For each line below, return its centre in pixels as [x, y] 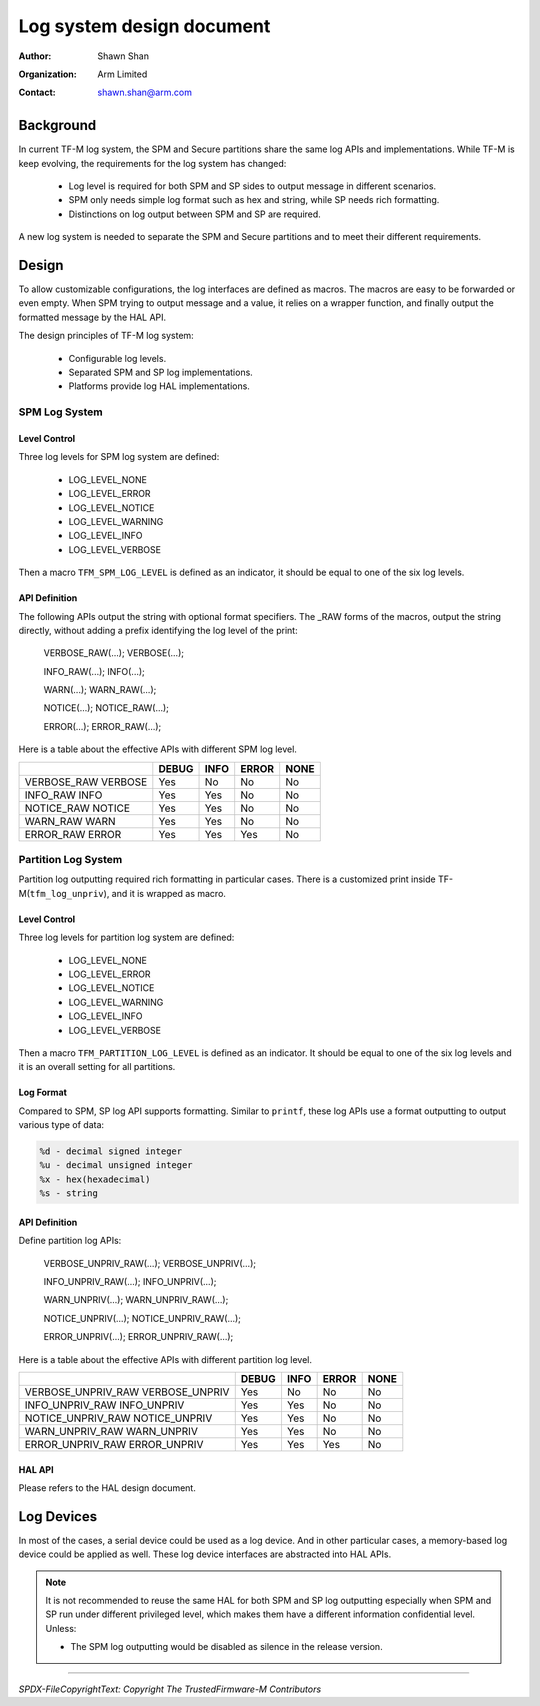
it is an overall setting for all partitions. [97, 1067]
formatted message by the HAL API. [92, 317]
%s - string [69, 1193]
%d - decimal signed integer [111, 1151]
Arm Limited [122, 74]
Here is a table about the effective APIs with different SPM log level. [157, 749]
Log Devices [58, 1516]
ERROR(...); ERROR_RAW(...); [102, 726]
